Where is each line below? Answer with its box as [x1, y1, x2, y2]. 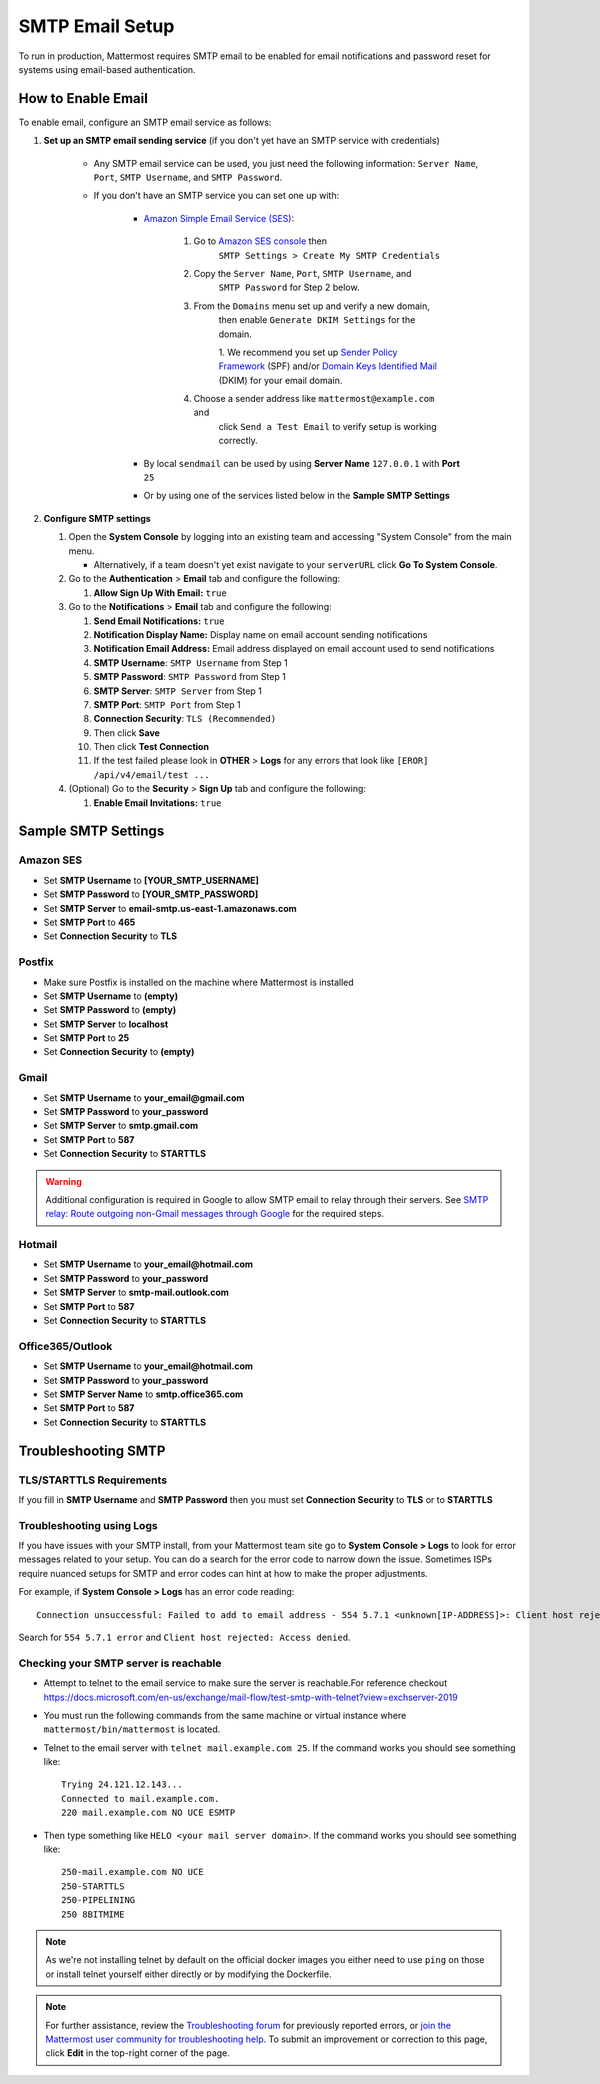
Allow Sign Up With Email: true [93, 586, 227, 599]
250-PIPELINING [61, 1895, 136, 1906]
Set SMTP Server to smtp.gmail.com [43, 1120, 199, 1132]
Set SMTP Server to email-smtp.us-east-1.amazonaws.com [43, 902, 297, 914]
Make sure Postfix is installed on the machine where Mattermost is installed [43, 976, 354, 988]
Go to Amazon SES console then [193, 235, 328, 247]
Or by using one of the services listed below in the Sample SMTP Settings [143, 490, 450, 502]
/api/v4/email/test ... [93, 769, 210, 780]
